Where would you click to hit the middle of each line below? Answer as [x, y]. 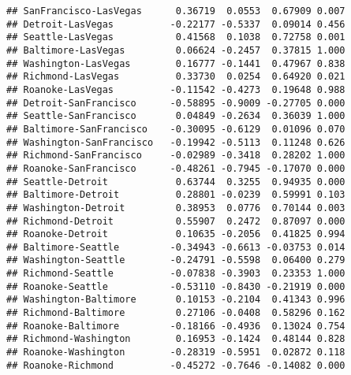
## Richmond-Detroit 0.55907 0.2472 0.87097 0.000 [176, 221]
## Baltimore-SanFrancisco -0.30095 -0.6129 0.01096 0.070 [176, 129]
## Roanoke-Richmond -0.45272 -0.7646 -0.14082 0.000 [176, 365]
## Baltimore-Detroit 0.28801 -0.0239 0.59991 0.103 [176, 195]
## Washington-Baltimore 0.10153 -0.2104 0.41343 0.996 [176, 300]
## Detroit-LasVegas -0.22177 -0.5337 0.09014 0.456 [176, 24]
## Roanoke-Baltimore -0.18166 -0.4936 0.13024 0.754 [176, 326]
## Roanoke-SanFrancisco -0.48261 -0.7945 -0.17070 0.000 [176, 168]
